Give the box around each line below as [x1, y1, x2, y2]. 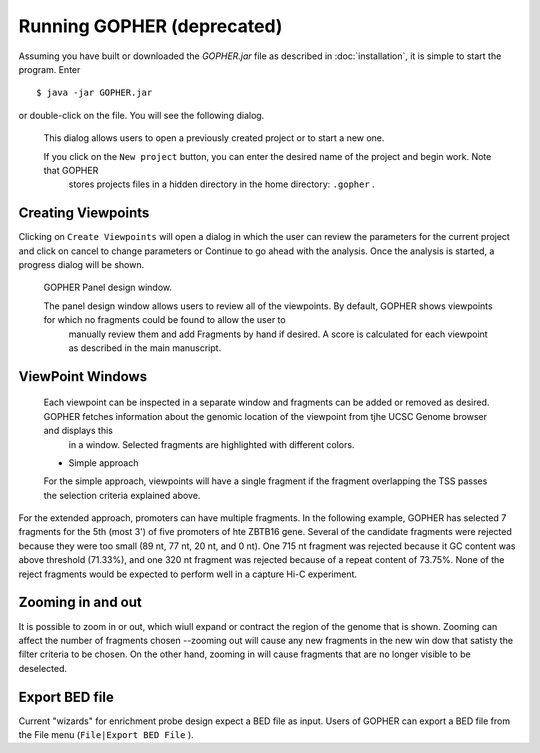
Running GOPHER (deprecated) [18, 15, 283, 37]
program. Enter [18, 63, 81, 75]
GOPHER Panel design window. [43, 281, 173, 294]
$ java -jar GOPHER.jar [36, 87, 153, 99]
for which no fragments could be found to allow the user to [43, 314, 286, 326]
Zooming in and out [18, 594, 142, 611]
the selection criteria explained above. [43, 489, 201, 501]
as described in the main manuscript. [68, 341, 222, 354]
